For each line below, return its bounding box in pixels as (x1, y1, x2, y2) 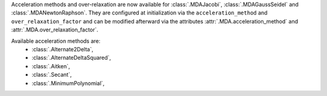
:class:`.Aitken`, (31, 62, 70, 69)
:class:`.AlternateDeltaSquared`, (31, 54, 111, 62)
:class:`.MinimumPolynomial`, (31, 79, 105, 87)
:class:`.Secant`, (31, 71, 72, 78)
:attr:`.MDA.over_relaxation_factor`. (11, 26, 99, 33)
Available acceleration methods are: (11, 37, 101, 45)
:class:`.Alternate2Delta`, (31, 45, 94, 53)
